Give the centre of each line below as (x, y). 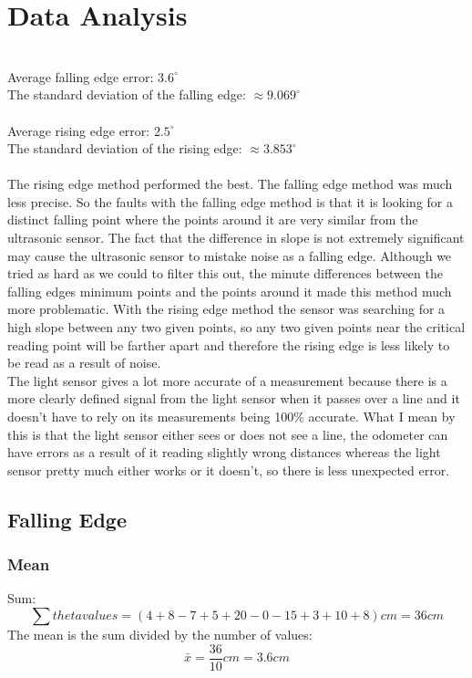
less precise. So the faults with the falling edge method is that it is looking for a (230, 201)
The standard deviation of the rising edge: (125, 148)
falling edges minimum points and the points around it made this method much (230, 291)
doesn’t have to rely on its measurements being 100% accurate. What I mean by (231, 416)
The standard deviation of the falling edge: (127, 94)
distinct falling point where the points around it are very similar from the (213, 219)
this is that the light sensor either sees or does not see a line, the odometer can (228, 434)
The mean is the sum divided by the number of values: (160, 634)
